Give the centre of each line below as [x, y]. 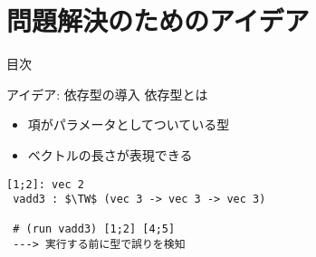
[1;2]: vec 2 [45, 184]
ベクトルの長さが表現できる [110, 154]
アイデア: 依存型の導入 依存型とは [107, 94]
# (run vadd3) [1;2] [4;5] [94, 229]
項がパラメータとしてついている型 [129, 124]
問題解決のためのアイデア [158, 20]
